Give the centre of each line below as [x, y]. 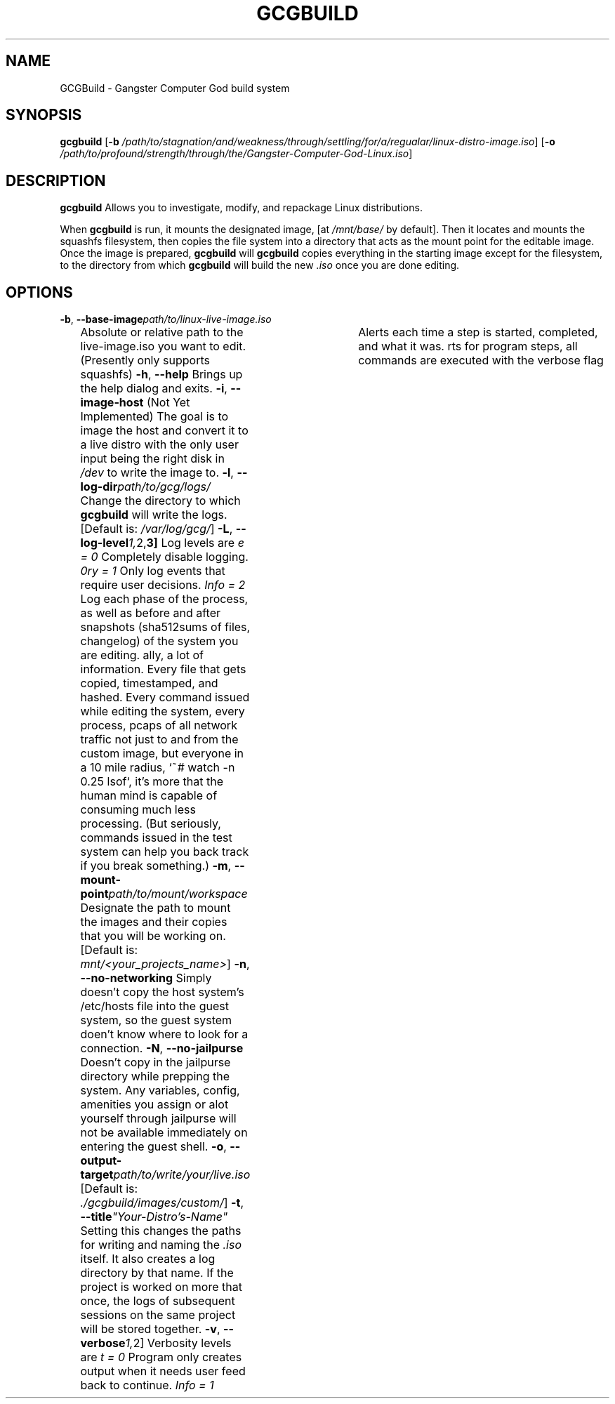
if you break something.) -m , [156, 866]
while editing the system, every [163, 711]
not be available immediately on [164, 1133]
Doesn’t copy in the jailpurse [156, 1062]
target [97, 1175]
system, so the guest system [156, 1020]
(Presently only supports [145, 360]
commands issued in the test [156, 838]
